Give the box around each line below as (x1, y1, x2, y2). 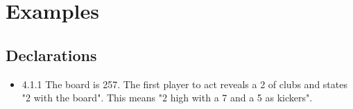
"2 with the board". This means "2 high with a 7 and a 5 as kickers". (21, 90, 313, 105)
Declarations (6, 44, 97, 65)
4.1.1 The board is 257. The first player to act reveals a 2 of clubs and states (21, 76, 347, 91)
